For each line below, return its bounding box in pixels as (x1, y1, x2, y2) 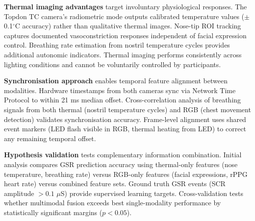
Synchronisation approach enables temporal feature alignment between (4, 75, 228, 86)
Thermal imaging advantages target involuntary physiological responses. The (4, 1, 247, 11)
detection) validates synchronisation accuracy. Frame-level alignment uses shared (4, 114, 246, 124)
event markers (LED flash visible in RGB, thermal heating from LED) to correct (4, 123, 247, 134)
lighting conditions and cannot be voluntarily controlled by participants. (4, 59, 221, 69)
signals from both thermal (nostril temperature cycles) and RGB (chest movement (4, 104, 251, 114)
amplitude (4, 188, 34, 198)
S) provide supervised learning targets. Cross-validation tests (60, 188, 243, 198)
